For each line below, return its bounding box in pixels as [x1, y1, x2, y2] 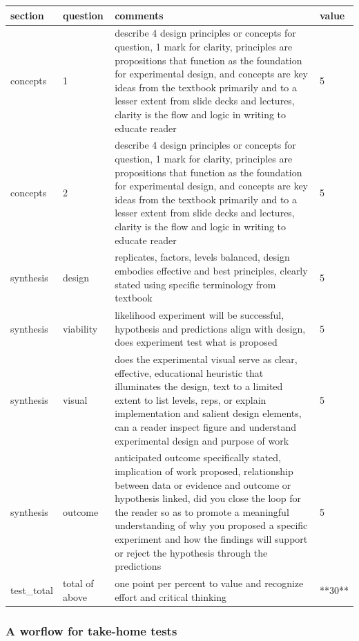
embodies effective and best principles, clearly [115, 263, 308, 277]
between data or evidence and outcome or [115, 477, 291, 492]
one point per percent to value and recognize [115, 576, 304, 590]
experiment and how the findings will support [115, 531, 308, 546]
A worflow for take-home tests [6, 622, 177, 639]
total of [62, 576, 94, 590]
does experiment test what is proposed [115, 335, 278, 349]
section [10, 8, 44, 22]
